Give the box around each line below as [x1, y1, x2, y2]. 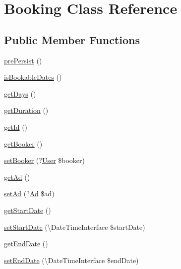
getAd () [4, 171, 30, 182]
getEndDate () [4, 238, 48, 249]
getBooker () [4, 138, 43, 149]
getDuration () [4, 105, 49, 115]
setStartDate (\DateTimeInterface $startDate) [4, 221, 145, 232]
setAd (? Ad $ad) [4, 188, 55, 199]
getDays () [4, 88, 36, 99]
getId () [4, 121, 28, 132]
